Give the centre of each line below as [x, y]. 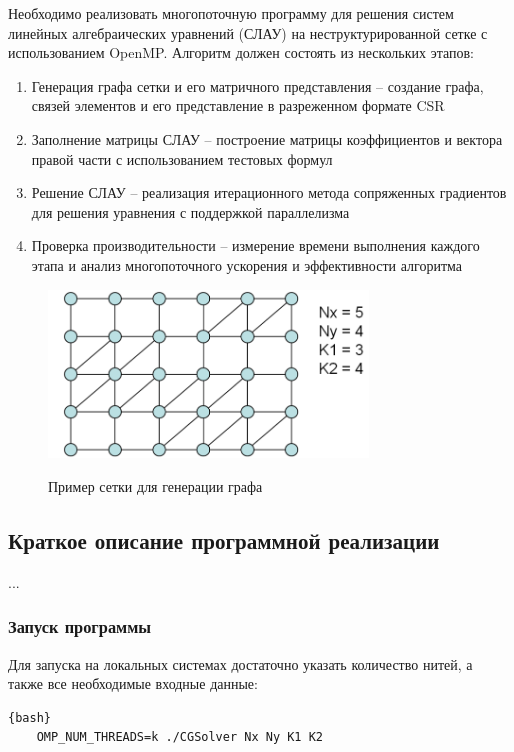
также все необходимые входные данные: [133, 683]
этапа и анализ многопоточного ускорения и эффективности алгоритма [247, 264]
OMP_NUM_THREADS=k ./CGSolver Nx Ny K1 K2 [179, 737]
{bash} [29, 717]
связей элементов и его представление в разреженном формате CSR [238, 105]
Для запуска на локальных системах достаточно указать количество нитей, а [240, 663]
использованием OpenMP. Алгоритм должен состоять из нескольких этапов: [241, 52]
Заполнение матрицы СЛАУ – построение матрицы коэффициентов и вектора [267, 138]
